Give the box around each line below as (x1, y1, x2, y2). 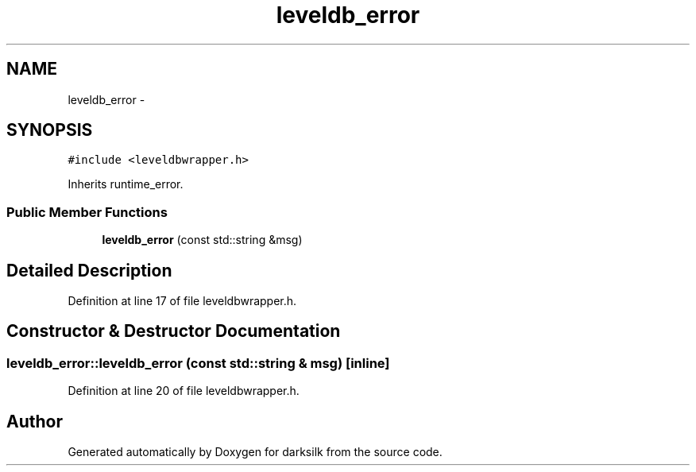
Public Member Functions (6, 203, 168, 220)
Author (6, 411, 63, 431)
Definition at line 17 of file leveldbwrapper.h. (68, 294, 297, 308)
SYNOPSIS (6, 120, 93, 141)
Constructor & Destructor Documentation (6, 321, 341, 342)
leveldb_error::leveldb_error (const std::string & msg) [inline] (6, 354, 390, 371)
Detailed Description (6, 260, 172, 280)
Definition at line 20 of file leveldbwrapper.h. (68, 384, 300, 398)
